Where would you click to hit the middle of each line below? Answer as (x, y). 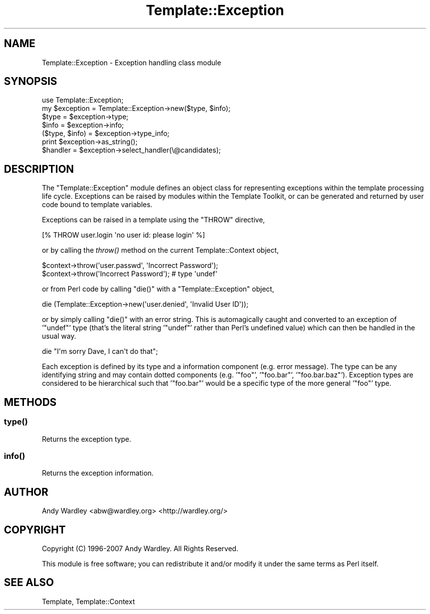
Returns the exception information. (98, 473)
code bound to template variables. (97, 205)
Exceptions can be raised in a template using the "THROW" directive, (153, 220)
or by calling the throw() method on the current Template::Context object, (160, 250)
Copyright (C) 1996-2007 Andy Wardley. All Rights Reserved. (140, 548)
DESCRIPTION (39, 169)
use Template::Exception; (83, 100)
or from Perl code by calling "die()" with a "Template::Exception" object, (158, 289)
